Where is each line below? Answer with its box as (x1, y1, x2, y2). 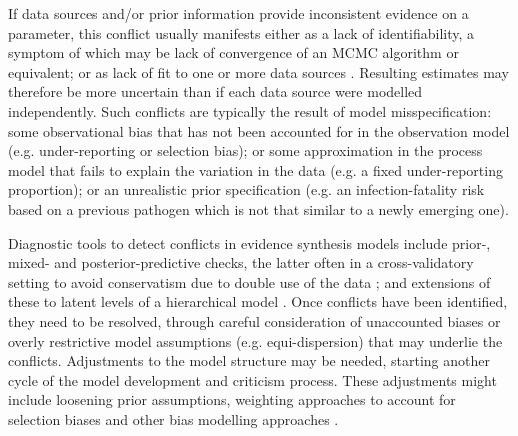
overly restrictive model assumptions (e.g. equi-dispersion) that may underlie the (8, 330, 503, 351)
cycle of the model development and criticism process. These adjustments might (8, 369, 497, 390)
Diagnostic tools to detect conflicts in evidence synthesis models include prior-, (8, 232, 491, 253)
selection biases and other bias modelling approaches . (8, 408, 339, 429)
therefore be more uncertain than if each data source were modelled (8, 81, 423, 102)
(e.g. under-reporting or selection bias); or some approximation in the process (8, 140, 483, 161)
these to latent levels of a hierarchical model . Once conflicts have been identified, (8, 291, 508, 312)
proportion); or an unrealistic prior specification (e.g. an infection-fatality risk (8, 179, 485, 200)
